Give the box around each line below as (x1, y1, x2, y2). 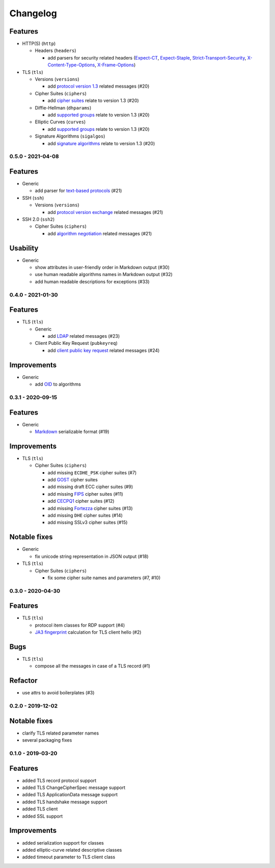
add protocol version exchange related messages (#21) (47, 209, 163, 215)
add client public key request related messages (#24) (47, 347, 160, 354)
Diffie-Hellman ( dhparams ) (35, 104, 92, 111)
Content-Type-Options (47, 62, 95, 68)
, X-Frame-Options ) (95, 62, 136, 68)
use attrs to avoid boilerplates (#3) (22, 690, 95, 696)
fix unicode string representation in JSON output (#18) (35, 553, 149, 559)
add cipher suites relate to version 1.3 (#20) (47, 97, 140, 104)
